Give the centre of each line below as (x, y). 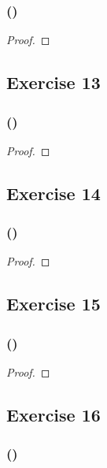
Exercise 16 (53, 414)
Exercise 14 (53, 193)
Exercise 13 (53, 82)
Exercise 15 (53, 304)
